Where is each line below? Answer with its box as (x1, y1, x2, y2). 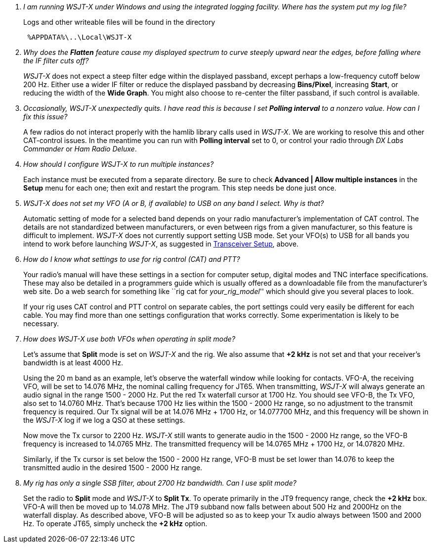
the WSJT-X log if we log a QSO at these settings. (23, 416, 185, 424)
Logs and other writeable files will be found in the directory (23, 18, 216, 26)
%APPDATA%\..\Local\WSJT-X (27, 33, 132, 41)
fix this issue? (23, 112, 68, 121)
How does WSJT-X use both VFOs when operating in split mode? (23, 335, 235, 343)
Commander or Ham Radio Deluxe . (23, 145, 137, 153)
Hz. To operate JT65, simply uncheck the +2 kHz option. (23, 519, 208, 528)
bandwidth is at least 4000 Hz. (23, 358, 124, 367)
